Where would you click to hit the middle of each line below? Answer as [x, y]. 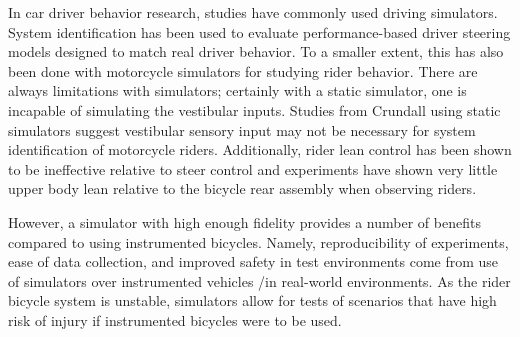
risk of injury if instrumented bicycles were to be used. [175, 319]
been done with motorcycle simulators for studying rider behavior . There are [243, 70]
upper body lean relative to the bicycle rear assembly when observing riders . [242, 188]
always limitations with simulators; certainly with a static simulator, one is [237, 90]
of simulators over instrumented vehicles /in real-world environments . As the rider [259, 280]
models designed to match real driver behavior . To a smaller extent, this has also [256, 51]
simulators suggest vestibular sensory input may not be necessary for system [242, 129]
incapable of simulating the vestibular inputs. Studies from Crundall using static [254, 109]
